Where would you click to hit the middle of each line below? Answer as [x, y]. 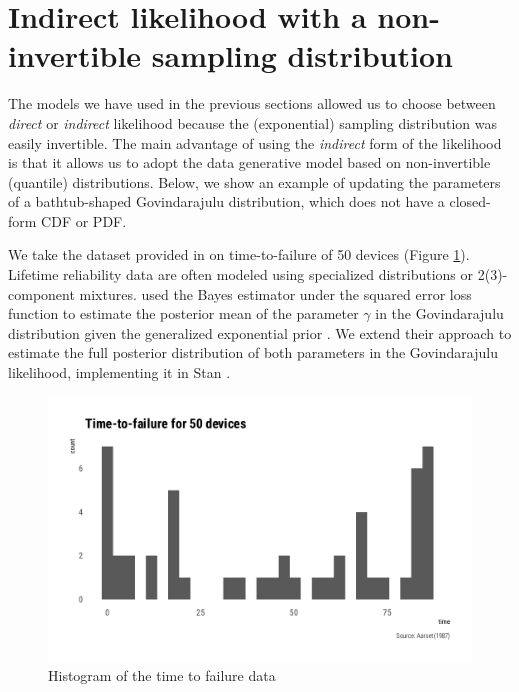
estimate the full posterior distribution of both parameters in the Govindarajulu [253, 352]
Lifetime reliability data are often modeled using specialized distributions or [241, 274]
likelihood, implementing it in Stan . [119, 372]
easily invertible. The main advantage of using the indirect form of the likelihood [255, 142]
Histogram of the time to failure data [162, 675]
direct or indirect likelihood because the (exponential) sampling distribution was [253, 122]
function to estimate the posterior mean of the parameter [183, 313]
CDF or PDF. [84, 220]
